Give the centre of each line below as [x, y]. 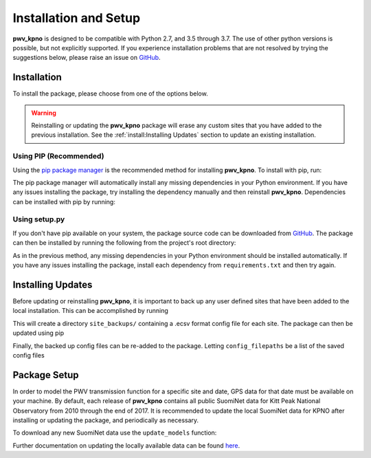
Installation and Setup [77, 18]
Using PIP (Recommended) [58, 156]
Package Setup [46, 375]
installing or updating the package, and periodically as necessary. [106, 420]
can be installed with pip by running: [64, 201]
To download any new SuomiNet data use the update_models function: [115, 433]
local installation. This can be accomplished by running [90, 311]
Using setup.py [39, 219]
